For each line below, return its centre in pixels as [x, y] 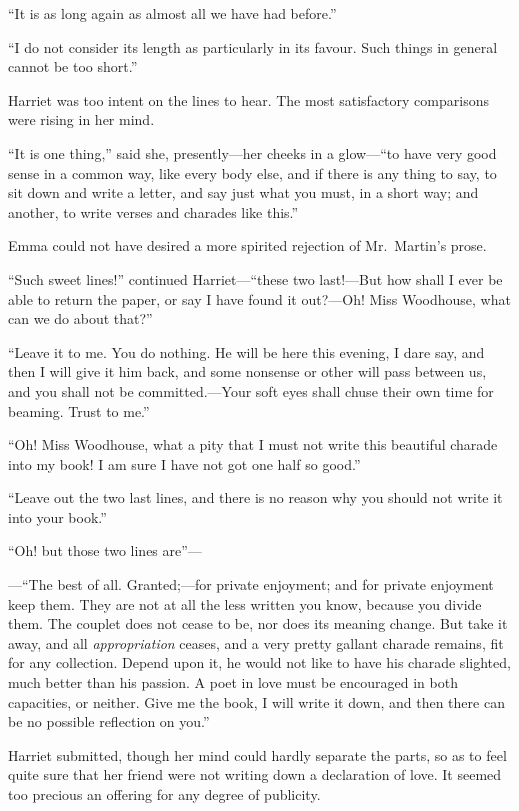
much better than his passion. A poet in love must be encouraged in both [233, 682]
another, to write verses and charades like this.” [153, 211]
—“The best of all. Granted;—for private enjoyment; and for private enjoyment [251, 584]
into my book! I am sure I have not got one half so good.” [184, 463]
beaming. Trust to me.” [79, 410]
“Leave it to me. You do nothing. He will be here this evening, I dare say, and [246, 351]
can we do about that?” [80, 318]
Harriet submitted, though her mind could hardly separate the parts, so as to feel [257, 754]
